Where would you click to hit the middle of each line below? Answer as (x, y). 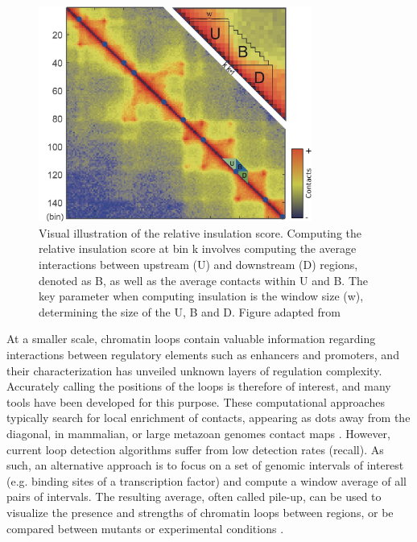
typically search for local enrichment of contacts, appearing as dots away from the (208, 418)
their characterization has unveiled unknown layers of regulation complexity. (194, 370)
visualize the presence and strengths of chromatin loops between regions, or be (200, 512)
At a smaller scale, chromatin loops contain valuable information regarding (191, 339)
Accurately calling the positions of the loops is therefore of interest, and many (199, 386)
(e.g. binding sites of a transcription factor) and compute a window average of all (207, 480)
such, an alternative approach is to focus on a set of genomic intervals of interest (205, 465)
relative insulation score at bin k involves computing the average (198, 248)
